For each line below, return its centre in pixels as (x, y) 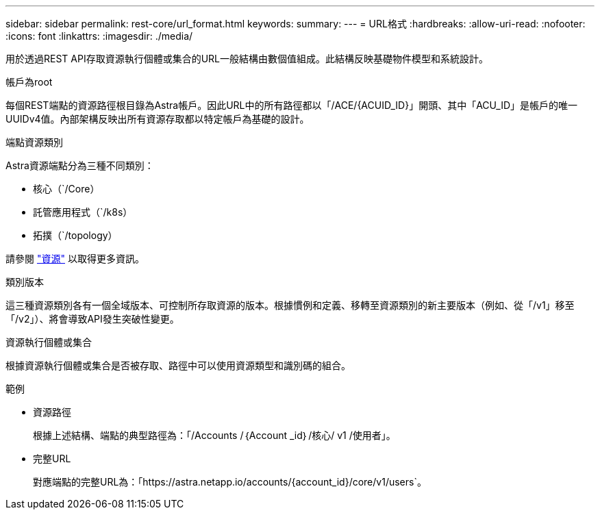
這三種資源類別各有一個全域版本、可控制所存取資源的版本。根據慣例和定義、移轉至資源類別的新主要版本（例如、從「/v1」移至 (290, 305)
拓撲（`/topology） (75, 235)
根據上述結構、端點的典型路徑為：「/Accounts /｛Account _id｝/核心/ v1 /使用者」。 (214, 435)
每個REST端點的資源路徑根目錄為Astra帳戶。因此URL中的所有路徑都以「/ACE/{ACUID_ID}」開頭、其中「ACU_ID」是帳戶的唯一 (292, 105)
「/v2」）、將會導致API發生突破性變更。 (92, 319)
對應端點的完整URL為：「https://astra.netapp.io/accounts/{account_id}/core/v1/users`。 (230, 482)
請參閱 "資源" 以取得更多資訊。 (75, 259)
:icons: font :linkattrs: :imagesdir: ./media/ (99, 36)
